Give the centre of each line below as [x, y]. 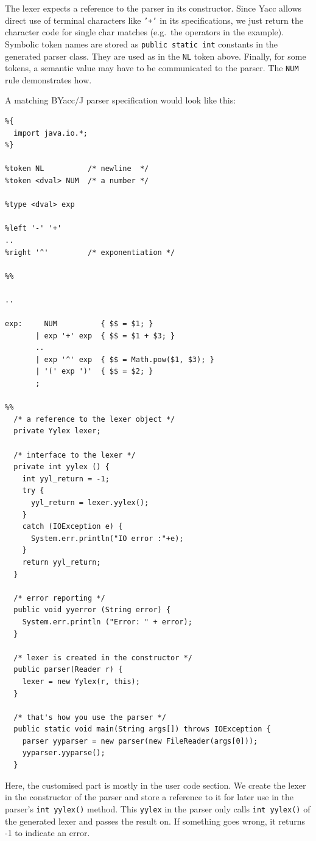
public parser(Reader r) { [68, 670]
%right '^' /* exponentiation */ [90, 252]
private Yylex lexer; [57, 431]
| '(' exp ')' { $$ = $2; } [94, 372]
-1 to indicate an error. [47, 833]
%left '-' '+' [33, 229]
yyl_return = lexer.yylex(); [90, 503]
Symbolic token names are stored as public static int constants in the [142, 44]
